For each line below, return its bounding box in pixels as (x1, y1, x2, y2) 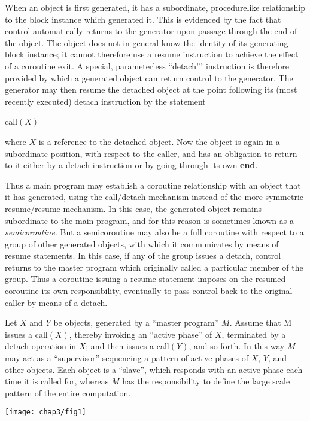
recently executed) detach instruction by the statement (5, 95, 206, 107)
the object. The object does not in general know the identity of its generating (5, 36, 288, 49)
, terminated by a (221, 328, 286, 340)
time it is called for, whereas (5, 375, 109, 387)
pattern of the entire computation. (5, 386, 131, 399)
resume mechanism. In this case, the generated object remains (34, 202, 262, 214)
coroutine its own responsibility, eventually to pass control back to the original (5, 284, 293, 297)
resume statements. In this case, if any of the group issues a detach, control (5, 249, 281, 262)
